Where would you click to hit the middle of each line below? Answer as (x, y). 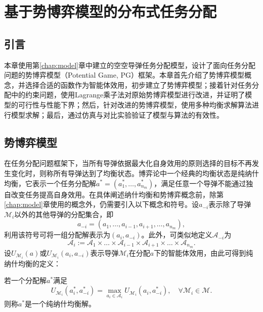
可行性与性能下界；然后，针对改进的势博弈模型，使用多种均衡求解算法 (135, 104)
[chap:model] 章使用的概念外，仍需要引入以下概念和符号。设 (102, 204)
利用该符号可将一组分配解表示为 (57, 235)
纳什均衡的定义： (32, 263)
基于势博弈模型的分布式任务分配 (111, 11)
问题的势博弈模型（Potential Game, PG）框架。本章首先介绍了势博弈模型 (124, 75)
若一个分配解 (25, 280)
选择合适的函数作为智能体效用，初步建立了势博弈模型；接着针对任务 (138, 84)
